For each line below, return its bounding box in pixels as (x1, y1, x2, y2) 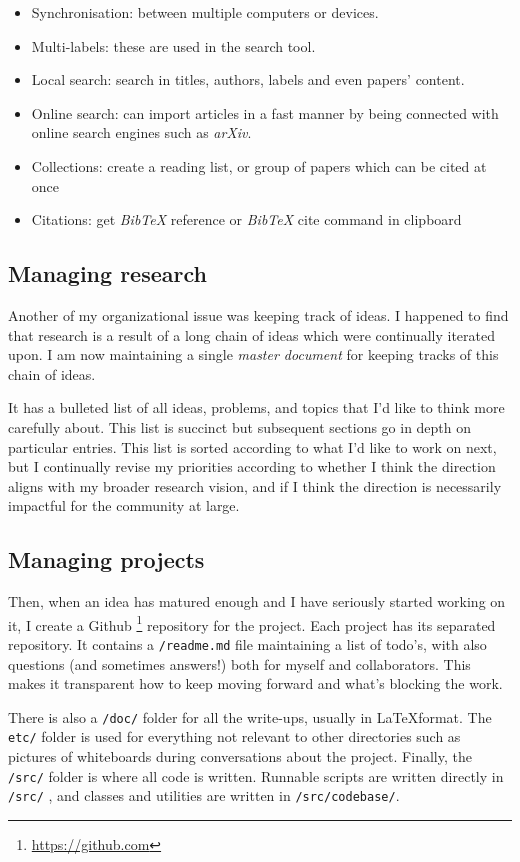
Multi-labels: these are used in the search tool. (31, 35, 316, 56)
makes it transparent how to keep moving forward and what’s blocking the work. (8, 673, 503, 694)
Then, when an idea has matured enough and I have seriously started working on (8, 591, 506, 612)
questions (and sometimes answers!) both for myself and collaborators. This (8, 653, 471, 674)
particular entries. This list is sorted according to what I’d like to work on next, (8, 436, 497, 457)
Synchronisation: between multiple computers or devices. (31, 2, 379, 22)
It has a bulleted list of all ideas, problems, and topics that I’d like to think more (8, 397, 505, 418)
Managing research (8, 258, 207, 289)
